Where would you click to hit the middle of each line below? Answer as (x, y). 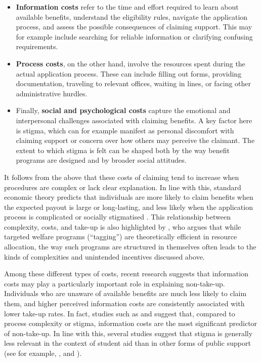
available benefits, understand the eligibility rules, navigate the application (132, 16)
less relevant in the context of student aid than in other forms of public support (127, 343)
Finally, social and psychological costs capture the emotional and (123, 110)
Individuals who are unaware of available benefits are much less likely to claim (125, 293)
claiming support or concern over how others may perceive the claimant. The (135, 140)
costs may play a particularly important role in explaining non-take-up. (115, 283)
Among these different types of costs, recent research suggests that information (126, 274)
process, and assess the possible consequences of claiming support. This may (134, 27)
